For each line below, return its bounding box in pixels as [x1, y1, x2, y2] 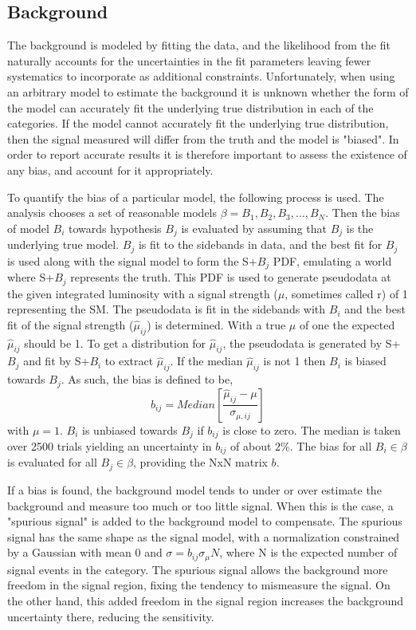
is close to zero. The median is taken [222, 421, 401, 438]
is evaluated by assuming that [181, 219, 327, 236]
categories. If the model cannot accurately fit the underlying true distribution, [7, 115, 389, 132]
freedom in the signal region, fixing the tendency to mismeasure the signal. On [7, 577, 390, 593]
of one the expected [299, 316, 395, 333]
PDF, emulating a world [273, 252, 392, 269]
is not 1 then [263, 352, 326, 369]
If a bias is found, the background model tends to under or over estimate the [7, 481, 382, 498]
